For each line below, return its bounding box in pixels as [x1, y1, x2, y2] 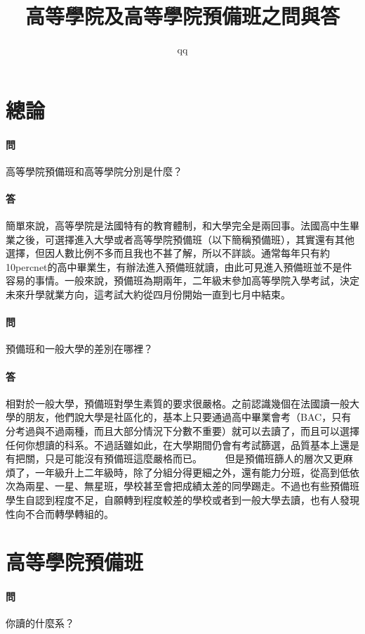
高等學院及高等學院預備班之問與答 [25, 1, 340, 30]
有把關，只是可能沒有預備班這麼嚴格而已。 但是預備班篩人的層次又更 [6, 451, 343, 466]
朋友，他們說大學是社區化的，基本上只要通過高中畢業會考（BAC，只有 [25, 410, 352, 424]
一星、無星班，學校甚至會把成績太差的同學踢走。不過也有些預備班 [54, 478, 359, 493]
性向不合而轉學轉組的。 [6, 506, 114, 521]
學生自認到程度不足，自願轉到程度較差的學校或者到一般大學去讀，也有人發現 [6, 493, 359, 507]
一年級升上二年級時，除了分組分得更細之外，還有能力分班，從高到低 [34, 464, 350, 479]
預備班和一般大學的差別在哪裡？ [6, 341, 153, 356]
